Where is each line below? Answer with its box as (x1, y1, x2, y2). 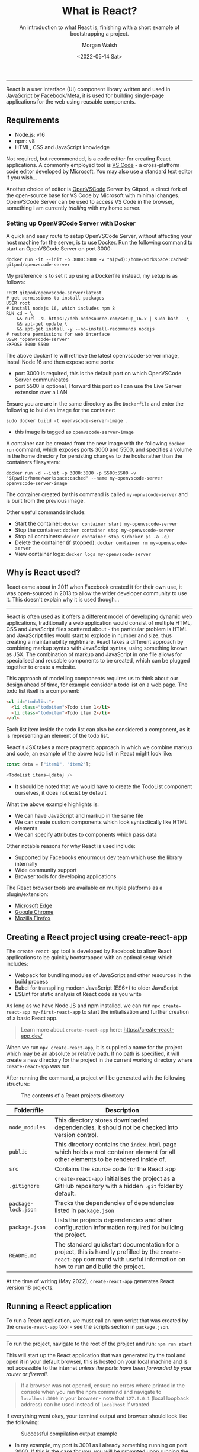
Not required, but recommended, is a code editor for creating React (6, 155, 171, 162)
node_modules (9, 1124, 46, 1130)
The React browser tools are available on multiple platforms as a (6, 884, 163, 892)
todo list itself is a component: (6, 687, 80, 694)
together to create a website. (6, 663, 77, 670)
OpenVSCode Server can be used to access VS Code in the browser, (6, 198, 174, 205)
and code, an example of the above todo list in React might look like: (6, 750, 173, 757)
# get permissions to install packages (6, 295, 105, 301)
